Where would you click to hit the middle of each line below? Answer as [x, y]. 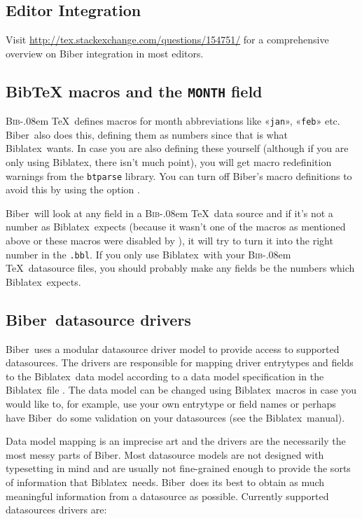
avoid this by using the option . [73, 189]
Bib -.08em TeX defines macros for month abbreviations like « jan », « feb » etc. [173, 121]
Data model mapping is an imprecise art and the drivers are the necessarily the [176, 441]
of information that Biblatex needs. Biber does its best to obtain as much [165, 482]
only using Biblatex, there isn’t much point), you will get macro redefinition [169, 162]
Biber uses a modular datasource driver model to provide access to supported [173, 348]
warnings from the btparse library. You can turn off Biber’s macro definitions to [179, 175]
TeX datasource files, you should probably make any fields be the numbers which [180, 268]
